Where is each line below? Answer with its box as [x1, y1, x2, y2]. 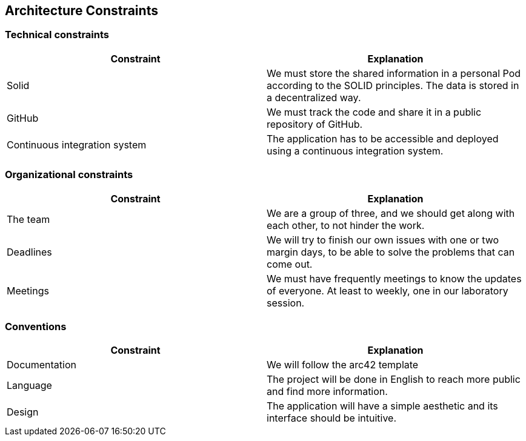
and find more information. [267, 385, 388, 398]
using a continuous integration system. [267, 144, 444, 157]
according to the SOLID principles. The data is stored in [267, 79, 519, 91]
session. [267, 296, 305, 309]
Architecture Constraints [5, 3, 158, 18]
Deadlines [7, 245, 52, 258]
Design [7, 406, 39, 419]
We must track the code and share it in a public [267, 105, 482, 118]
